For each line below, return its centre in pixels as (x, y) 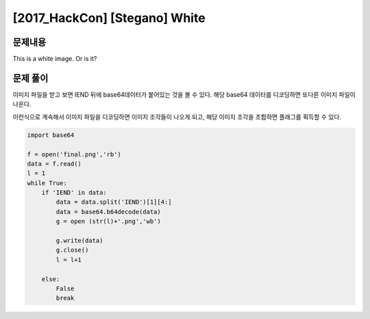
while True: (47, 183)
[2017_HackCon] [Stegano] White (109, 18)
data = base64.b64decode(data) (108, 212)
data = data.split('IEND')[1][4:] (114, 202)
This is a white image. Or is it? (55, 59)
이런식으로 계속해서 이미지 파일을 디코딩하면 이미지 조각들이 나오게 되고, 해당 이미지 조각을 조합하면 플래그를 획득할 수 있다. (177, 117)
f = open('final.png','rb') (74, 154)
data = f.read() (54, 164)
